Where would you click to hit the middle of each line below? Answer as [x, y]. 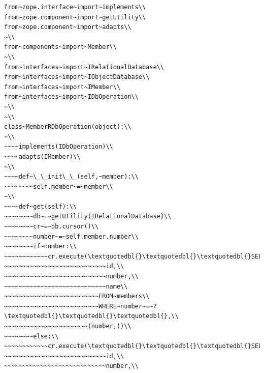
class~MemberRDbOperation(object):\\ [68, 127]
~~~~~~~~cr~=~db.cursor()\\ [52, 227]
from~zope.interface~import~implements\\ [75, 7]
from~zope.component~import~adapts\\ [68, 27]
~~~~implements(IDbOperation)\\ [59, 147]
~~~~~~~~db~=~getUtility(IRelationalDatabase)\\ [88, 217]
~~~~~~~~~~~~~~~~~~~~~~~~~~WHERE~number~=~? [80, 306]
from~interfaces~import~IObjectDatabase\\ [77, 77]
